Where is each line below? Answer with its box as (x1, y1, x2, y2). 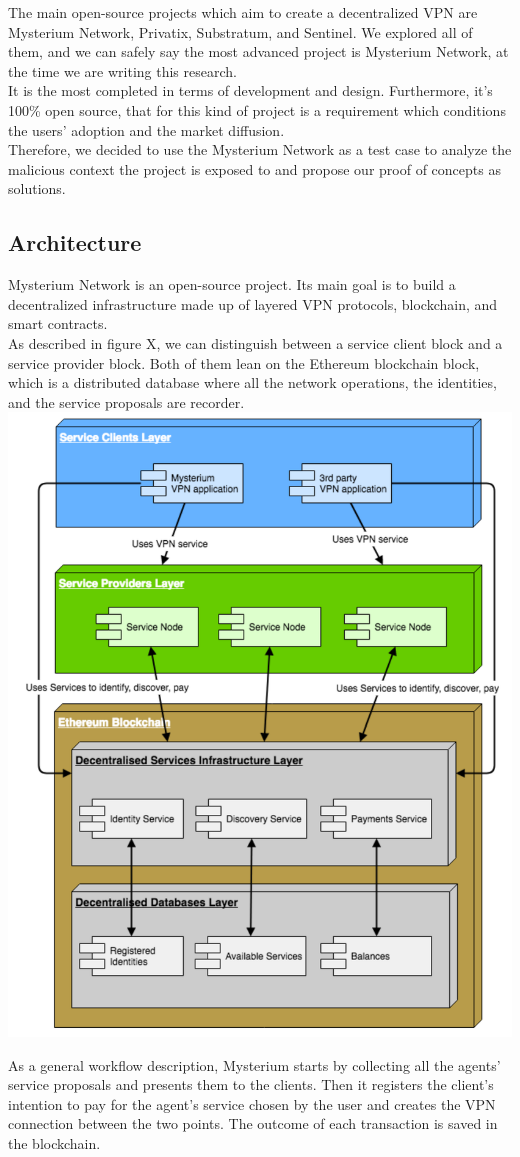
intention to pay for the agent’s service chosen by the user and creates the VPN (8, 1093, 496, 1114)
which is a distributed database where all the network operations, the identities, (8, 372, 497, 393)
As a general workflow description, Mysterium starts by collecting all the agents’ (8, 1054, 501, 1075)
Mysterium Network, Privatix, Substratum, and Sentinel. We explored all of (8, 21, 473, 42)
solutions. (8, 178, 66, 199)
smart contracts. (8, 313, 108, 334)
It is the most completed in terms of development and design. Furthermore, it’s (8, 80, 493, 101)
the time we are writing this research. (8, 60, 237, 81)
